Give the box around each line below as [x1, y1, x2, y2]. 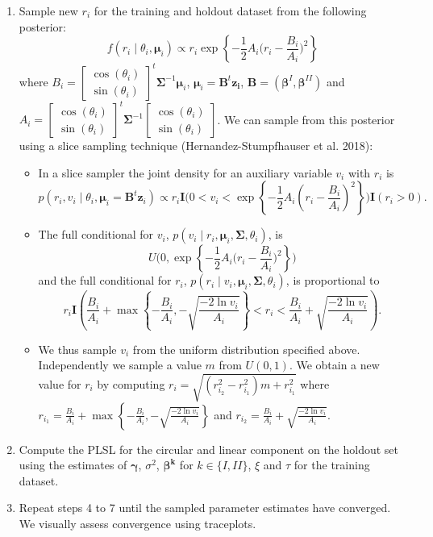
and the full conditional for [38, 272, 172, 289]
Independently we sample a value [38, 356, 202, 373]
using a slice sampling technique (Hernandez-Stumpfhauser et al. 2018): [19, 137, 373, 154]
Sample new [19, 2, 78, 19]
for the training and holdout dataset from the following [94, 2, 367, 19]
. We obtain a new [289, 356, 380, 373]
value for [38, 375, 81, 392]
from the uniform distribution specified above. [132, 340, 360, 357]
